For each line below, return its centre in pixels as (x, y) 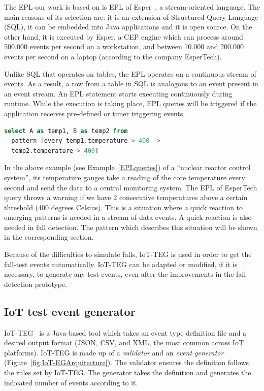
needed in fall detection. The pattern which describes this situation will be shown (131, 227)
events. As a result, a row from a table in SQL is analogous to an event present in (131, 84)
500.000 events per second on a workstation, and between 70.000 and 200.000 (124, 46)
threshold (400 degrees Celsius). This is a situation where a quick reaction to (124, 207)
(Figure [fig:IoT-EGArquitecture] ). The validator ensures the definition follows (127, 362)
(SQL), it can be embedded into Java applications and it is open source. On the (128, 27)
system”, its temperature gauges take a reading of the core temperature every (125, 177)
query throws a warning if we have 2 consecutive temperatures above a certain (126, 197)
